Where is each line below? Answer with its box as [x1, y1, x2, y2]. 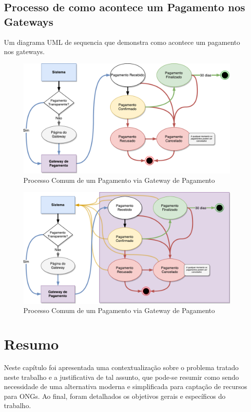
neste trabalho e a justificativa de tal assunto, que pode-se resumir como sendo [4, 372, 239, 382]
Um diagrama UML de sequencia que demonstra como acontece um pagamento [4, 37, 240, 47]
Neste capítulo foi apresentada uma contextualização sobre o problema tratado [4, 362, 239, 372]
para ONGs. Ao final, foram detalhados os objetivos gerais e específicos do [4, 391, 226, 401]
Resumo [4, 334, 59, 353]
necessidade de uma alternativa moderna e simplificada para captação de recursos [4, 381, 248, 392]
